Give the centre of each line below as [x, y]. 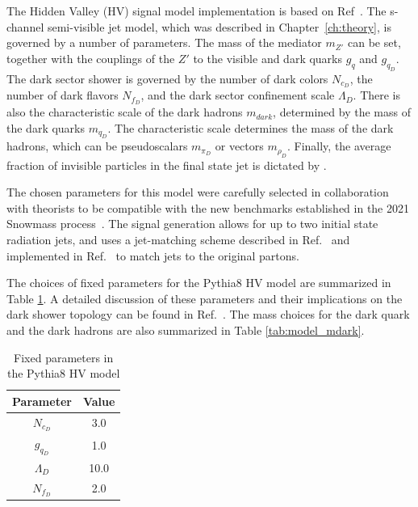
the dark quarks [46, 127]
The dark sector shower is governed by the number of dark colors [167, 78]
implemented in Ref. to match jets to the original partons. [153, 255]
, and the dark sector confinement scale [238, 95]
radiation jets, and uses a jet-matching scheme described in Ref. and [178, 240]
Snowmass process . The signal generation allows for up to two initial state [192, 224]
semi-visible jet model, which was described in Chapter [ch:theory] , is [219, 26]
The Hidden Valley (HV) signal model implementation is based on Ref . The [196, 11]
